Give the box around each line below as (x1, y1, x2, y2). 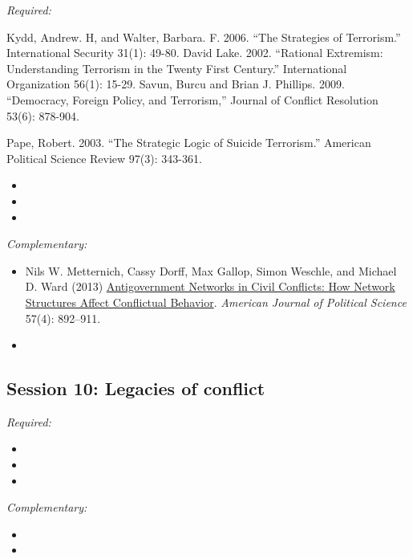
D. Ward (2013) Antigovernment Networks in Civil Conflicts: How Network (25, 278, 395, 295)
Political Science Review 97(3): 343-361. (6, 149, 202, 166)
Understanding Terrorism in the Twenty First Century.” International (6, 59, 347, 76)
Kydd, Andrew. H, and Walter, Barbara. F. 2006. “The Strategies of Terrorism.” (6, 28, 401, 45)
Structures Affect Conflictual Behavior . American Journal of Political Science (25, 293, 407, 310)
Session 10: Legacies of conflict (6, 376, 265, 401)
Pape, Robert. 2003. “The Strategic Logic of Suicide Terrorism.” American (6, 134, 371, 151)
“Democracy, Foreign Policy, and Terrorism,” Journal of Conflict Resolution (6, 91, 379, 108)
